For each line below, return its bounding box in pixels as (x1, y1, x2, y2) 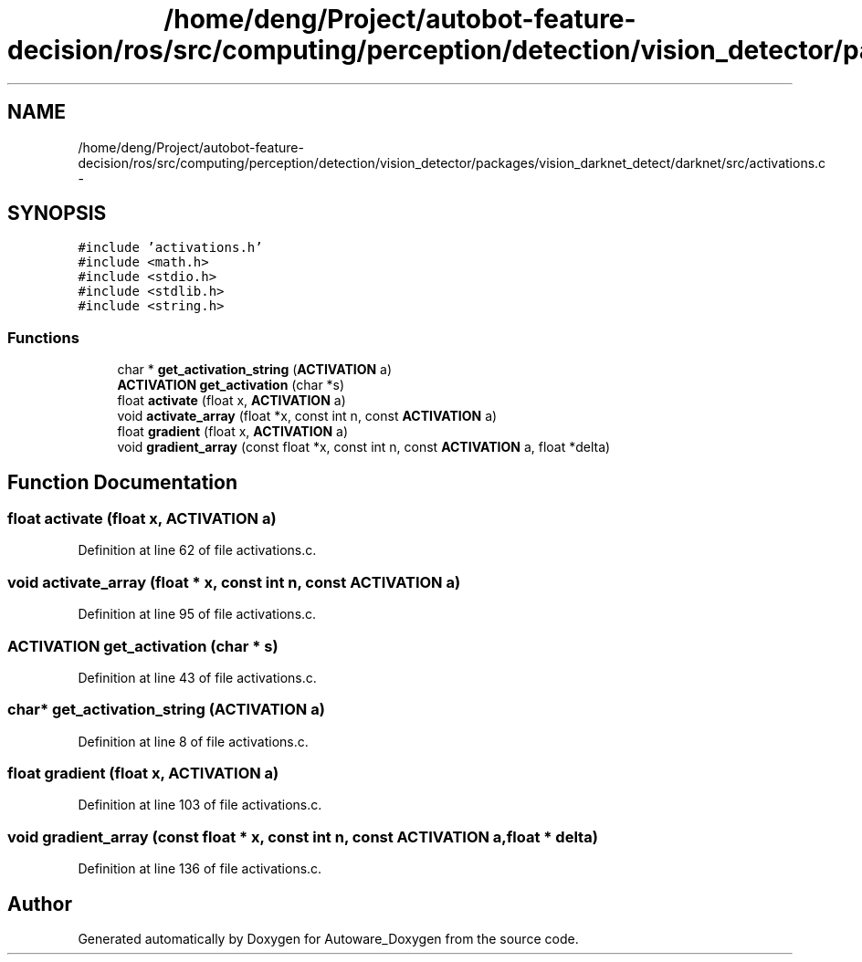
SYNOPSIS (7, 202, 107, 225)
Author (7, 892, 72, 915)
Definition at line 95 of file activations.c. (78, 606, 317, 622)
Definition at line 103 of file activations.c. (78, 797, 322, 813)
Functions (7, 328, 79, 347)
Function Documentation (7, 470, 237, 494)
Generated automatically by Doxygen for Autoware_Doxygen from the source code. (78, 931, 579, 946)
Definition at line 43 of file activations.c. (78, 669, 317, 685)
